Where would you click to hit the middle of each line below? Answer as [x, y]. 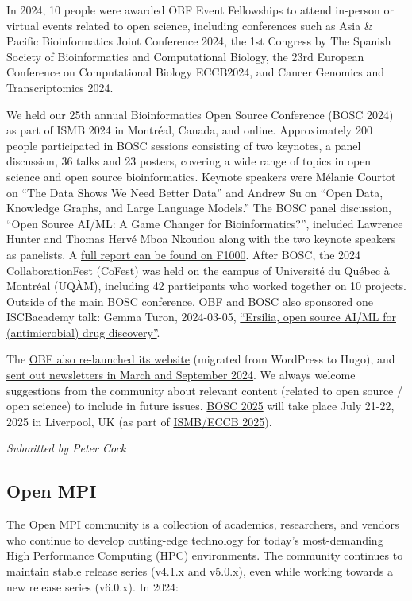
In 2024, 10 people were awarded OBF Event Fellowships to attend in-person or [200, 10]
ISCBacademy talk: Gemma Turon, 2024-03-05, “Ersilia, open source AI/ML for [201, 317]
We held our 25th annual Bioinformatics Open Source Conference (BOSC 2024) [200, 114]
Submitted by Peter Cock [66, 448]
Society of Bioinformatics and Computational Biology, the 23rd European [185, 56]
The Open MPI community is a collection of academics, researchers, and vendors [203, 524]
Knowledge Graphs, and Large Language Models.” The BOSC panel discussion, [199, 208]
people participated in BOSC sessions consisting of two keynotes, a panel [184, 145]
